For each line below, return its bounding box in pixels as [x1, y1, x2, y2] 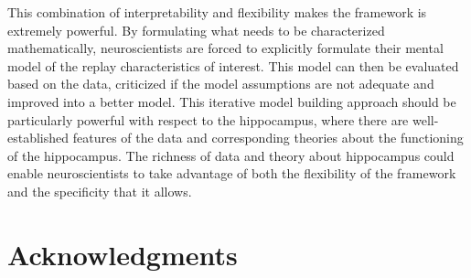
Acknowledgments [7, 235, 238, 273]
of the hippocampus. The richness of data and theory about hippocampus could [7, 145, 455, 165]
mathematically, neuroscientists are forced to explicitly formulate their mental [7, 38, 444, 58]
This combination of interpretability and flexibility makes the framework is [7, 3, 427, 21]
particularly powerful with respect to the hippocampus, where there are [7, 110, 409, 129]
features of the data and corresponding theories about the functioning [72, 128, 464, 147]
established [7, 128, 70, 147]
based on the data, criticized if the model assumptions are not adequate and [7, 74, 434, 93]
